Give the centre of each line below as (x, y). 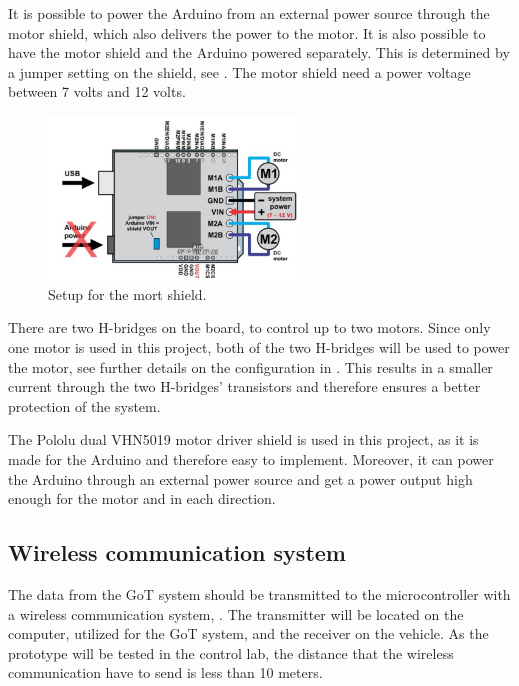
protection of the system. (84, 405)
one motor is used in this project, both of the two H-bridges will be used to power (259, 347)
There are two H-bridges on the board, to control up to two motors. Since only (249, 327)
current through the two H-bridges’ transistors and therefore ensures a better (244, 386)
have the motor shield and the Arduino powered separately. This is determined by (259, 52)
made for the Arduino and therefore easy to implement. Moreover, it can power (251, 459)
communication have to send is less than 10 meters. (165, 672)
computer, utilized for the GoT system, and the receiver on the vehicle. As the (248, 633)
